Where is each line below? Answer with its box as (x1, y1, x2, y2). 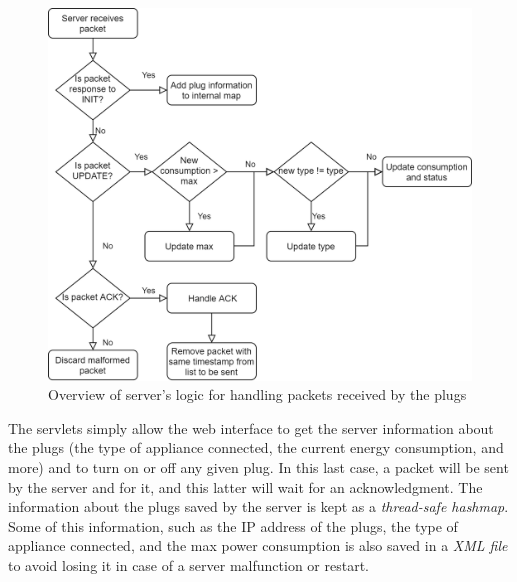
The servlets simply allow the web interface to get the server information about (8, 417, 494, 438)
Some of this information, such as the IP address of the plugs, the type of (8, 515, 458, 536)
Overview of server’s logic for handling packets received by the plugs (48, 384, 467, 405)
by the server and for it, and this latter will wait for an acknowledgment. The (8, 476, 483, 497)
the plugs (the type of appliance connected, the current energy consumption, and (8, 437, 504, 458)
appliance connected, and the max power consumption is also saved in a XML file (8, 535, 508, 556)
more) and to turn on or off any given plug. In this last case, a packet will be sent (8, 457, 509, 478)
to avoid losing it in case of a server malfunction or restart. (8, 555, 369, 575)
